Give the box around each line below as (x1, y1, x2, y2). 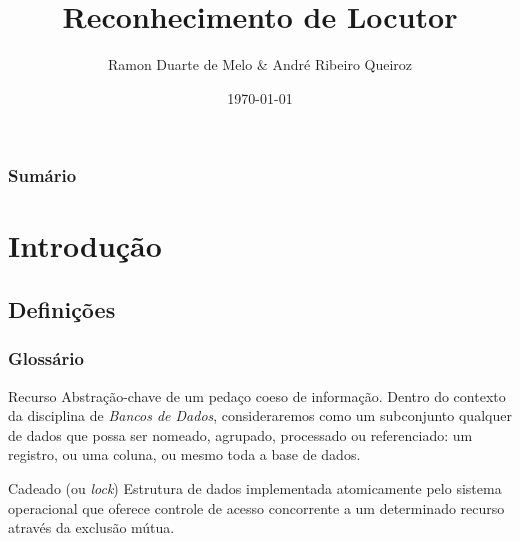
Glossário (8, 346, 84, 371)
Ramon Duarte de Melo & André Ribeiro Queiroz (107, 54, 413, 75)
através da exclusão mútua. (8, 517, 175, 538)
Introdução (8, 225, 162, 266)
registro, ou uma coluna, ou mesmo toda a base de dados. (8, 444, 361, 465)
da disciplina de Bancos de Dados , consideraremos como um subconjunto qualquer (8, 405, 512, 426)
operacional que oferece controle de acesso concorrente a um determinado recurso (8, 497, 505, 518)
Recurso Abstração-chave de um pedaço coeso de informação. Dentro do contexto (8, 385, 506, 406)
